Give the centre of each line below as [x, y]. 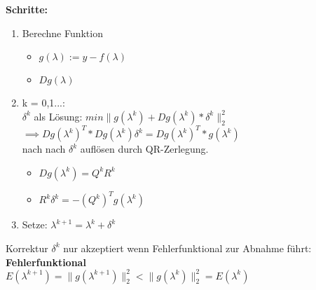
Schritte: [27, 9]
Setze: [35, 225]
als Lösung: [58, 116]
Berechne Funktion [62, 33]
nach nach [44, 149]
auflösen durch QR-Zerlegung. [144, 149]
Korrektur [27, 248]
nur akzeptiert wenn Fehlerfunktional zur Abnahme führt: [187, 248]
